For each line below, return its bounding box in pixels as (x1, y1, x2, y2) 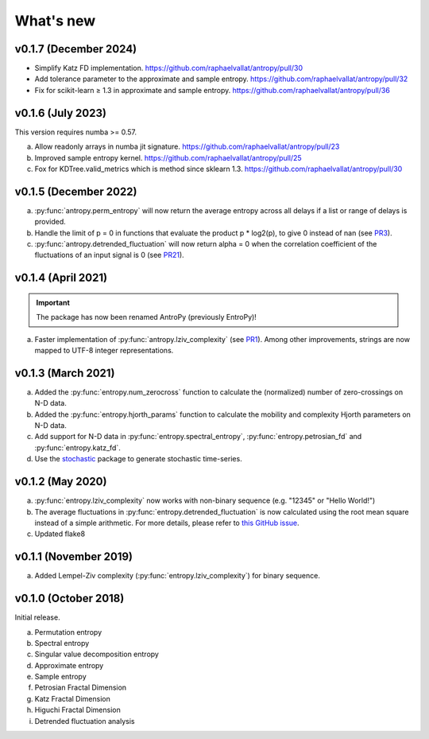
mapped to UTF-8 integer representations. (34, 345, 174, 355)
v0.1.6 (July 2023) (14, 106, 107, 119)
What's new (14, 12, 96, 29)
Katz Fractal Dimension (34, 694, 110, 703)
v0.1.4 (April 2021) (14, 271, 107, 285)
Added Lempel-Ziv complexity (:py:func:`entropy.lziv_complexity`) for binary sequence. (34, 571, 321, 581)
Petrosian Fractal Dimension (34, 683, 127, 692)
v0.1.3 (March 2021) (14, 366, 115, 379)
